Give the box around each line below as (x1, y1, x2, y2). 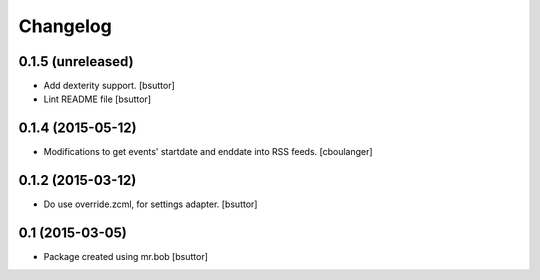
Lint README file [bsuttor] (43, 93, 152, 105)
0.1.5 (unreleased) (18, 53, 134, 70)
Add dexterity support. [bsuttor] (43, 80, 175, 92)
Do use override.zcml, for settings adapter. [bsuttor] (43, 198, 258, 210)
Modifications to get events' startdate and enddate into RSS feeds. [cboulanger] (43, 146, 374, 158)
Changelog (18, 15, 112, 37)
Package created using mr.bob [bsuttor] (43, 251, 209, 263)
